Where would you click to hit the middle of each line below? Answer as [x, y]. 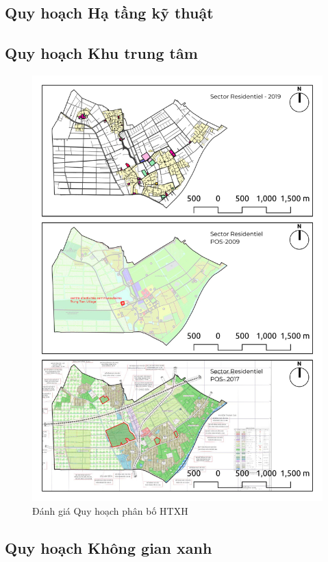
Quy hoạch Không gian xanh [109, 547]
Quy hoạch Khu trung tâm [101, 53]
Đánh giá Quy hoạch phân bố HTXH [110, 510]
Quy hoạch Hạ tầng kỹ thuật [109, 13]
